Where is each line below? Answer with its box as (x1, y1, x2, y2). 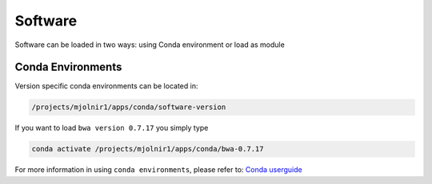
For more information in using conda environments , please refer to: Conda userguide (14, 165, 303, 174)
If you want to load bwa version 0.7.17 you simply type (14, 123, 209, 133)
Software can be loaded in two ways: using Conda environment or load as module (14, 40, 286, 49)
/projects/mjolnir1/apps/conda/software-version (31, 103, 226, 112)
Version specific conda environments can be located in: (14, 81, 198, 91)
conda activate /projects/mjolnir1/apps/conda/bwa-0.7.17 (31, 144, 264, 154)
